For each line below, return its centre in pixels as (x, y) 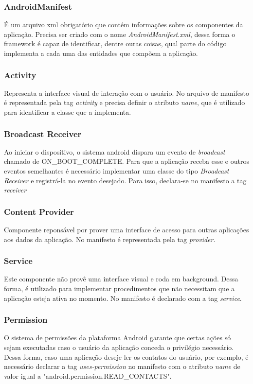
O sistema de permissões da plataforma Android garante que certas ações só (117, 338)
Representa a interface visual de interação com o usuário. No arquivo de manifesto (126, 93)
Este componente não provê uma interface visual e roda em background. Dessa (121, 279)
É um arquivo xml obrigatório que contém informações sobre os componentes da (124, 25)
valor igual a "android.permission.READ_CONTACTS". (88, 375)
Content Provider (39, 211)
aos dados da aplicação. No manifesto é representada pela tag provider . (110, 239)
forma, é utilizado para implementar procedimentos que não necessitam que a (119, 288)
